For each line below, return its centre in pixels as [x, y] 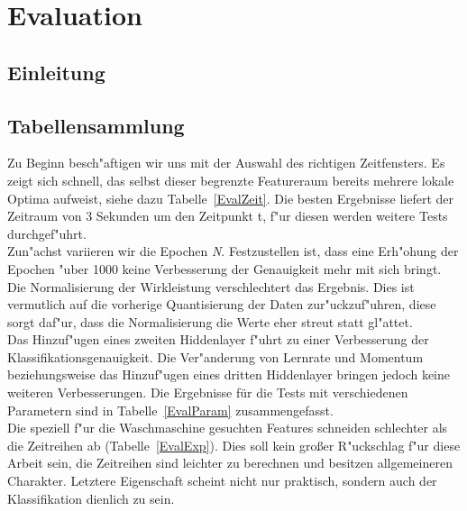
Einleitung [56, 72]
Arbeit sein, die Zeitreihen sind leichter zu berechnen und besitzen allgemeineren [230, 463]
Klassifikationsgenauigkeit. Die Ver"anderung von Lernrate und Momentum [215, 356]
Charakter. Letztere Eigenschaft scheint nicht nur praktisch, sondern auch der [222, 481]
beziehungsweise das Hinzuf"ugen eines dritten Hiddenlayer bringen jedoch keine [229, 374]
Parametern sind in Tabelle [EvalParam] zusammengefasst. [170, 410]
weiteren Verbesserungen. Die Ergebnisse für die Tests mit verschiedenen [208, 392]
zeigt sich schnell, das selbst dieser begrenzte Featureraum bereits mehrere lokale [231, 180]
